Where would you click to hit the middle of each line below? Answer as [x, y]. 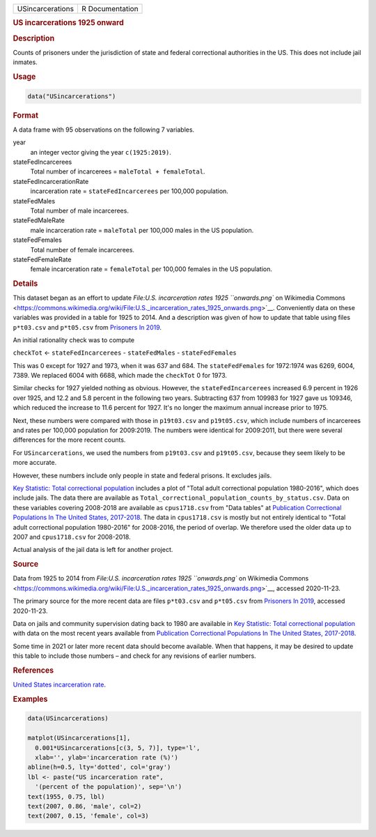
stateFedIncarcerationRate [51, 181]
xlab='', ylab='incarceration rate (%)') [107, 757]
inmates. [25, 62]
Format [25, 115]
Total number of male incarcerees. [79, 210]
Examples [30, 699]
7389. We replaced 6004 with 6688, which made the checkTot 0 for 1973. [120, 376]
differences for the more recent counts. [69, 440]
